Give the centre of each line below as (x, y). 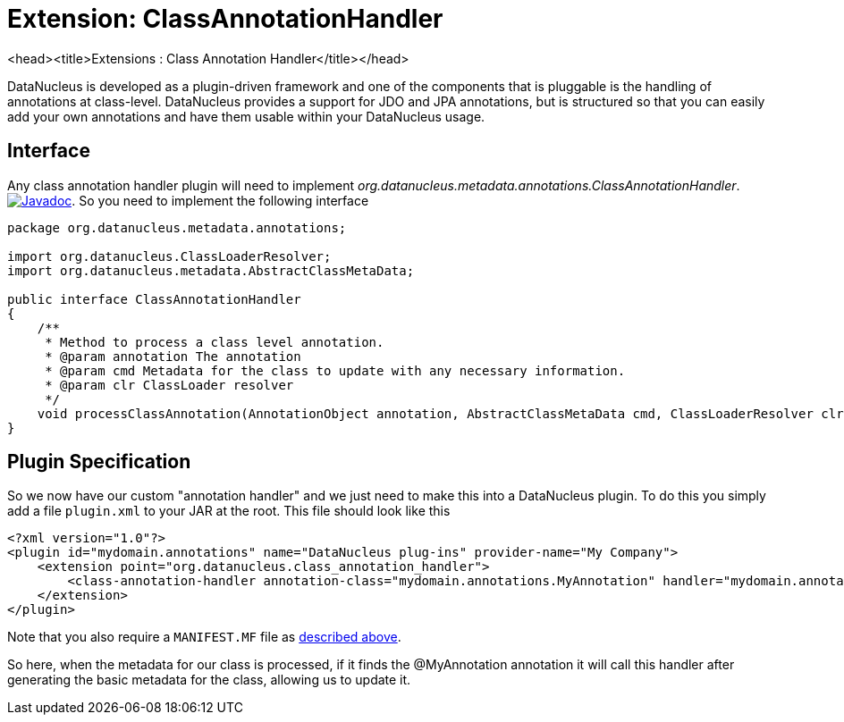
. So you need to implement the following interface (220, 200)
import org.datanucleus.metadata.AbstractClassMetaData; (211, 270)
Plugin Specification (99, 462)
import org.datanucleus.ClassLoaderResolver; (169, 256)
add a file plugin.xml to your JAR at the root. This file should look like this (229, 511)
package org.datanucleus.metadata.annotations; (177, 227)
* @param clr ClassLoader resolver (169, 385)
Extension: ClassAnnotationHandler (225, 19)
